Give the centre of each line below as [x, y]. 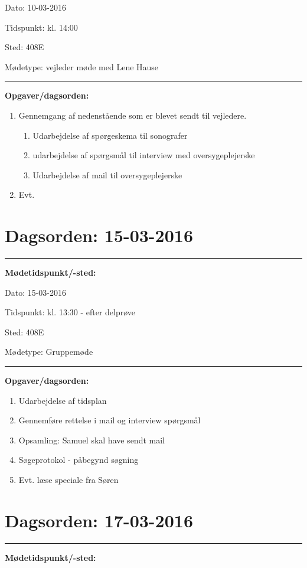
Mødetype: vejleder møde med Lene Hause [82, 66]
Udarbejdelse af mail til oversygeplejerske [107, 174]
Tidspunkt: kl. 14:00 [41, 27]
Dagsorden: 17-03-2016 [99, 520]
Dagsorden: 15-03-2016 [99, 235]
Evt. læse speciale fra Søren [68, 479]
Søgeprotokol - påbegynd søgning [79, 460]
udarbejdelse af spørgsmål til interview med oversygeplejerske [144, 155]
